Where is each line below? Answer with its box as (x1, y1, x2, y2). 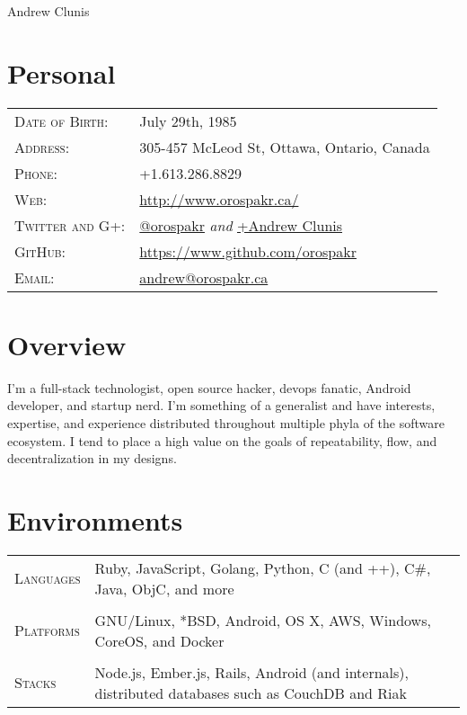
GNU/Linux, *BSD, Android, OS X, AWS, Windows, (94, 609, 431, 630)
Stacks (14, 672, 57, 693)
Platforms (14, 620, 80, 641)
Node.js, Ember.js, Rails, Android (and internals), (94, 661, 410, 683)
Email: (14, 266, 55, 288)
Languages (14, 568, 81, 589)
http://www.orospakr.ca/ (139, 188, 299, 210)
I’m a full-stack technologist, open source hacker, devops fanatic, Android (7, 378, 411, 397)
